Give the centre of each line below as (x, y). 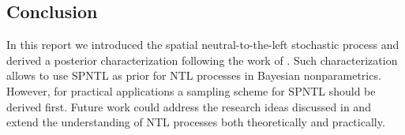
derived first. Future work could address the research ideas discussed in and (189, 106)
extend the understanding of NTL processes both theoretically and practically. (196, 122)
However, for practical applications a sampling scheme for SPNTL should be (191, 90)
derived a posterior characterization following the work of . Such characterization (202, 60)
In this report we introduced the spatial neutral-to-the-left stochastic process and (203, 45)
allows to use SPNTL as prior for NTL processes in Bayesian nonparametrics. (194, 75)
